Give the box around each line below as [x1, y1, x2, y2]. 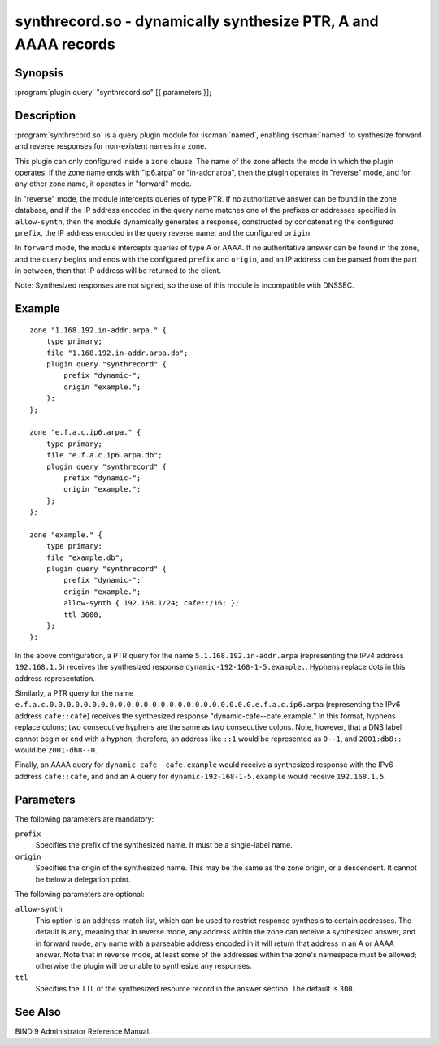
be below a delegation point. [35, 874, 131, 884]
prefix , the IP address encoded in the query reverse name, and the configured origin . [15, 228, 313, 237]
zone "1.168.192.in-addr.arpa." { [29, 325, 167, 335]
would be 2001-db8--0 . [15, 744, 98, 755]
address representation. [15, 673, 95, 683]
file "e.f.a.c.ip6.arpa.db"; [46, 451, 163, 460]
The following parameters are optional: [15, 889, 146, 899]
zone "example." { [29, 530, 103, 540]
